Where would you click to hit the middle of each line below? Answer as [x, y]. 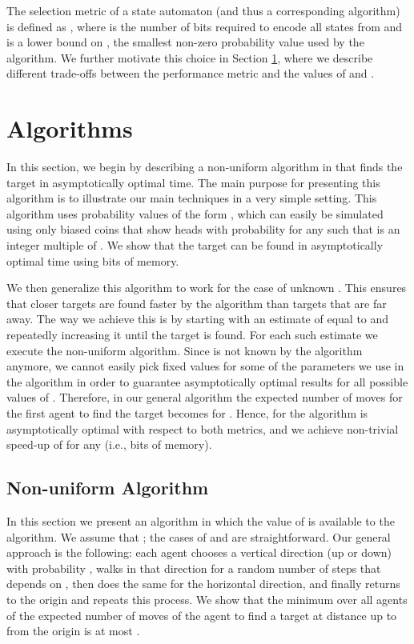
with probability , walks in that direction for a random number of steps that [194, 568]
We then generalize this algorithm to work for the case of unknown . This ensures [207, 288]
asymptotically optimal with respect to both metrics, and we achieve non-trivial [203, 428]
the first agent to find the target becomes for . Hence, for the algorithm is [187, 413]
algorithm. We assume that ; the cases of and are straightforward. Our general [199, 536]
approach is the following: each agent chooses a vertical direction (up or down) [199, 552]
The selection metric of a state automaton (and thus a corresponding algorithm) [203, 10]
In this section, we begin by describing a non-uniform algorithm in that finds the [205, 167]
